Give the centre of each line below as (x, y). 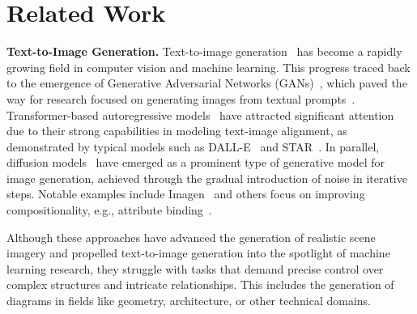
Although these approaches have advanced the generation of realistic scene (191, 237)
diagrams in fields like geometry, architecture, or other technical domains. (189, 301)
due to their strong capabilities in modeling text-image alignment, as (177, 131)
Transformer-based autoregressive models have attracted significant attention (200, 115)
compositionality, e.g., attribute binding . (109, 210)
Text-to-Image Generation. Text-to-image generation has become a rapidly (204, 51)
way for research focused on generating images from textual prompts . (181, 98)
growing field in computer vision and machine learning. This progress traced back (208, 67)
